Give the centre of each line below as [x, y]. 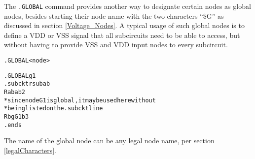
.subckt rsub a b [27, 84]
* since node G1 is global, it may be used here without [80, 100]
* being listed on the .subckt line [54, 109]
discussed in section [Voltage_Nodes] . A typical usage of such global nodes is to [124, 25]
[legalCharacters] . [30, 150]
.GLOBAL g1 [20, 76]
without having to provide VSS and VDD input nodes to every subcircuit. [116, 45]
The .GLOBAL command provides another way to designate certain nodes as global [127, 6]
